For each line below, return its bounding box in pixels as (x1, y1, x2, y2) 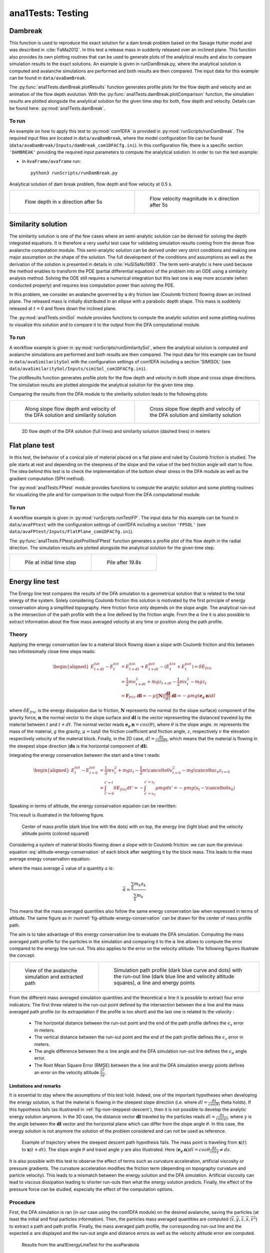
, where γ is (227, 1113, 252, 1120)
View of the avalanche (24, 967, 77, 974)
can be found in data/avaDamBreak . (9, 75, 86, 81)
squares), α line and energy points (113, 979, 195, 986)
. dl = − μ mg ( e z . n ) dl (170, 693, 216, 700)
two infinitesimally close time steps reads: (9, 649, 96, 655)
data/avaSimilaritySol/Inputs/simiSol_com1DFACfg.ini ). (9, 365, 147, 371)
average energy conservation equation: (9, 856, 90, 862)
